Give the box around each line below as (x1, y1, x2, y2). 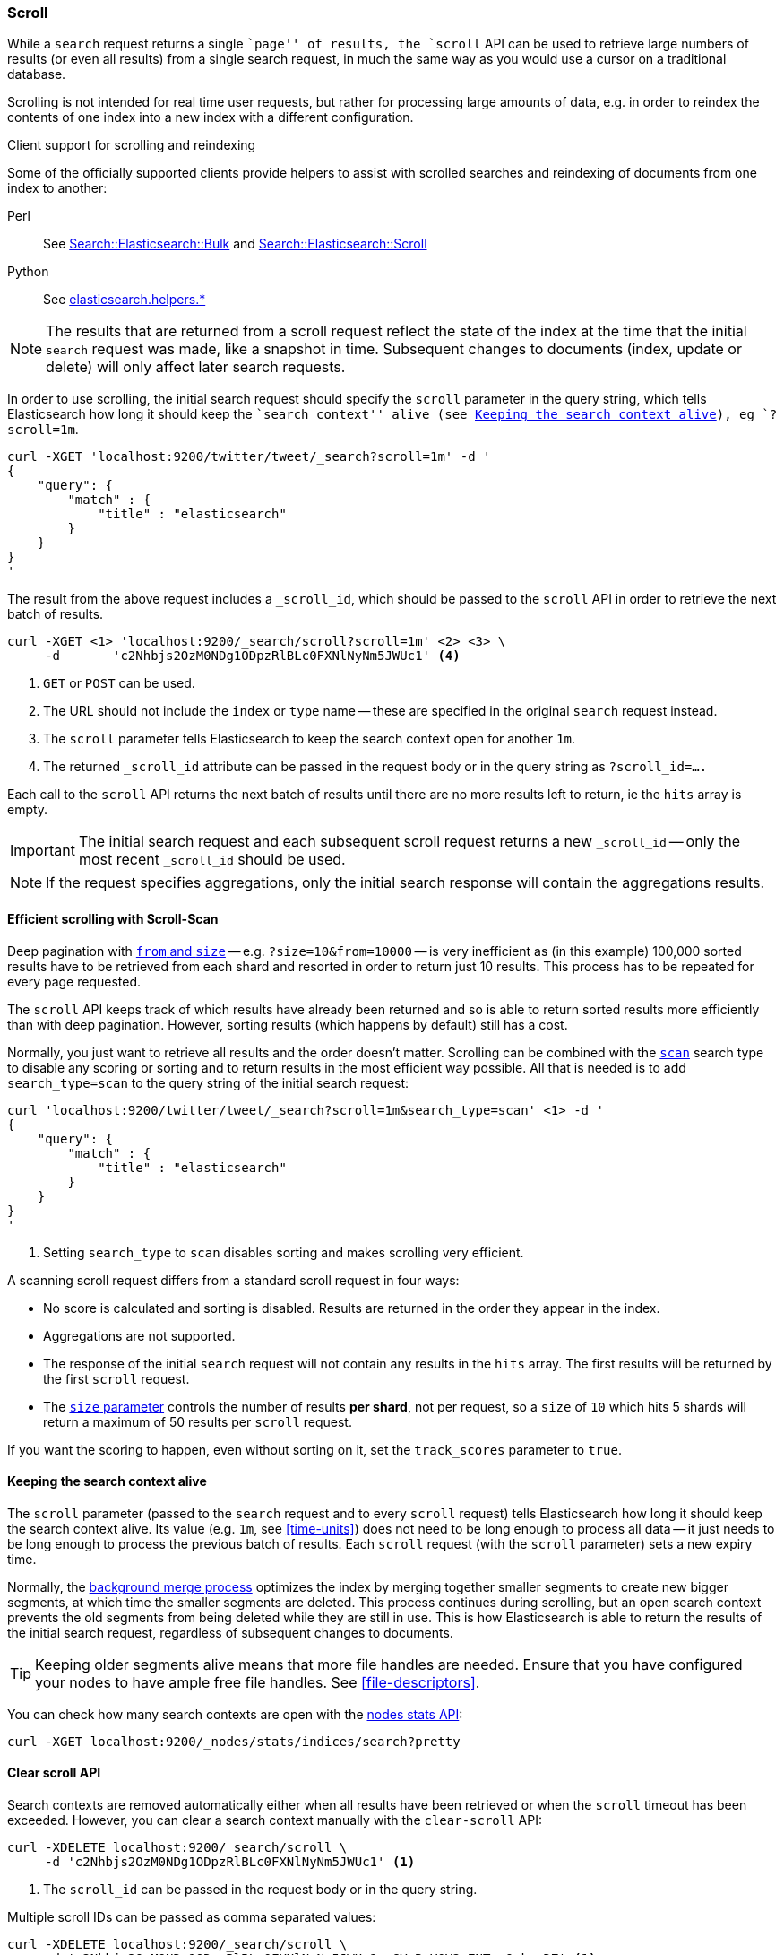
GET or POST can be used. (43, 675, 195, 691)
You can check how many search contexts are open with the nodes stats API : (7, 1706, 463, 1722)
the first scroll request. (43, 1370, 190, 1386)
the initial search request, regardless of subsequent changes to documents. (7, 1624, 453, 1640)
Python (7, 264, 49, 280)
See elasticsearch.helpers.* (43, 291, 206, 308)
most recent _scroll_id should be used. (78, 850, 346, 869)
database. (7, 66, 66, 83)
